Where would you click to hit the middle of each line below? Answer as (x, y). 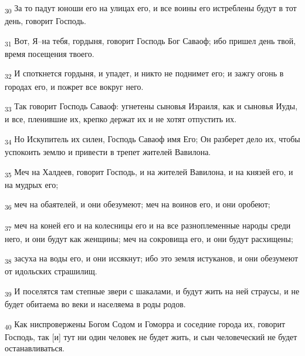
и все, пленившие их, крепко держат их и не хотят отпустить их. (121, 119)
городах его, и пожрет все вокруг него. (74, 86)
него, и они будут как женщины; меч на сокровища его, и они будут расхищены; (149, 238)
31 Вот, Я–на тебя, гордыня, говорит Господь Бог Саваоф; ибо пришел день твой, (150, 41)
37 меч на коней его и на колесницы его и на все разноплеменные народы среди (148, 226)
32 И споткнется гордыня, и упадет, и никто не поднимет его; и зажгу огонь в (144, 74)
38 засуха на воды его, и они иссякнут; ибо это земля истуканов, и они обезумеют (152, 259)
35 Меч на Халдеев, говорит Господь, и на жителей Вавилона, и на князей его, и (149, 172)
